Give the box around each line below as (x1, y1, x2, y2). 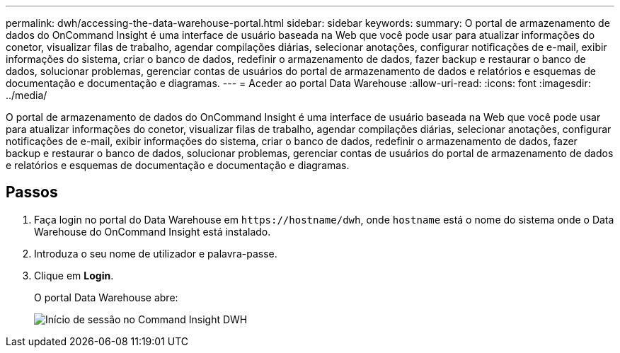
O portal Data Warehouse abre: (34, 291, 178, 303)
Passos (6, 183, 58, 202)
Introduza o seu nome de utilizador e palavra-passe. (34, 247, 277, 260)
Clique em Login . (34, 269, 114, 282)
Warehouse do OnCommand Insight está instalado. (34, 225, 271, 238)
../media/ (6, 89, 47, 101)
